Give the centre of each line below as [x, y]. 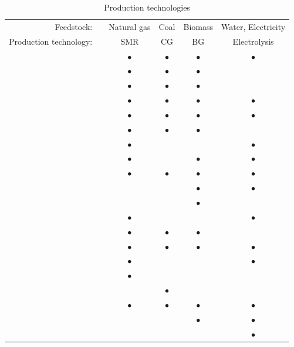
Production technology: [51, 41]
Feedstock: [74, 26]
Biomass [198, 26]
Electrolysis [253, 41]
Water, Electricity [254, 26]
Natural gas [130, 26]
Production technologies [147, 7]
